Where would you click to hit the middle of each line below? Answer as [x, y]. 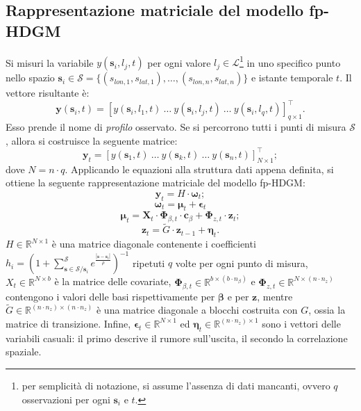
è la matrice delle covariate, [113, 281]
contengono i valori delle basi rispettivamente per [110, 296]
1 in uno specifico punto [290, 61]
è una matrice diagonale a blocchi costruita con [197, 310]
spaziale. [24, 352]
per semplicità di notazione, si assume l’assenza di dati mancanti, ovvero [176, 385]
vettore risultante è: [48, 93]
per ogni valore [179, 62]
